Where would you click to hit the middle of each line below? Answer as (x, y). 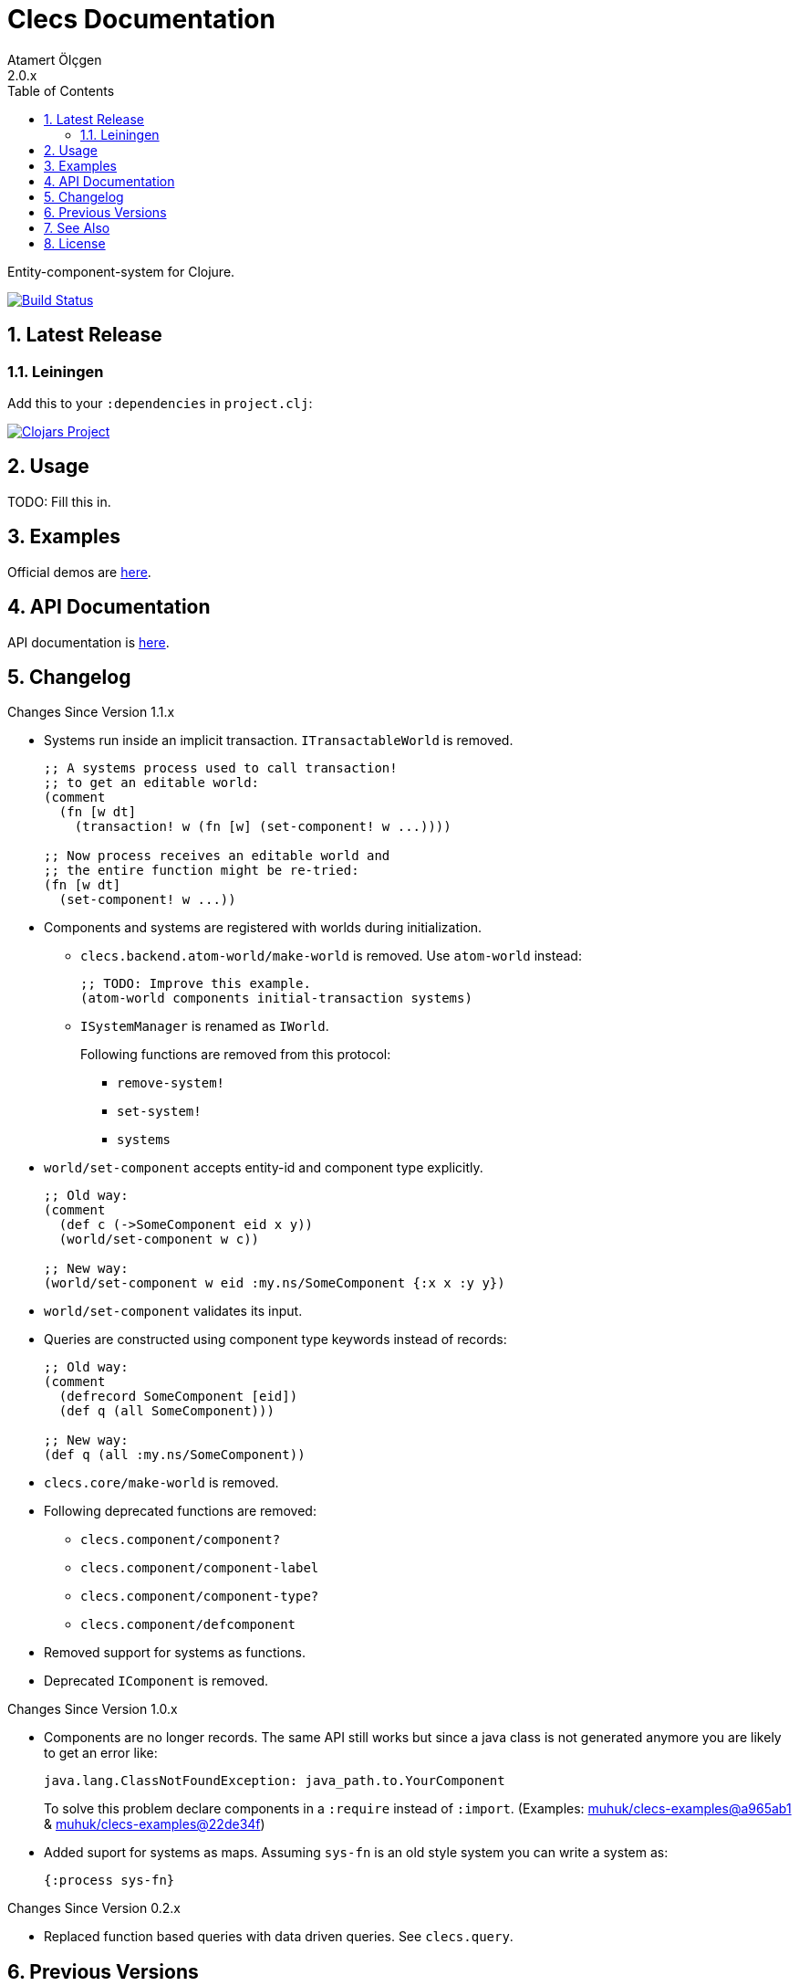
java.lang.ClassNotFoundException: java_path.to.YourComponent (275, 1781)
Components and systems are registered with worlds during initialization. (263, 928)
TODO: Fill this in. (59, 501)
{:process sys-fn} (109, 1881)
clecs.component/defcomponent (188, 1625)
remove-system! (171, 1083)
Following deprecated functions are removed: (180, 1511)
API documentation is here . (88, 642)
